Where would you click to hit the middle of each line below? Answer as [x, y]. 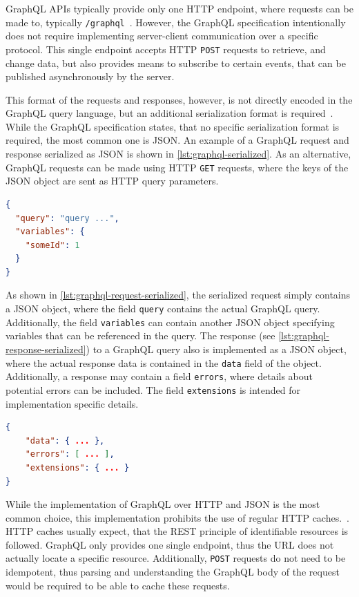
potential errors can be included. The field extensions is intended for [153, 389]
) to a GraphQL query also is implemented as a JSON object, [216, 349]
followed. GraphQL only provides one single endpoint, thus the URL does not [170, 544]
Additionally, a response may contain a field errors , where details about [159, 376]
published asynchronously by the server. [90, 76]
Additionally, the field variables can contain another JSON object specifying [170, 322]
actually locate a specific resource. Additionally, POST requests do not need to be [176, 558]
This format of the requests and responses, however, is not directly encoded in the [179, 99]
